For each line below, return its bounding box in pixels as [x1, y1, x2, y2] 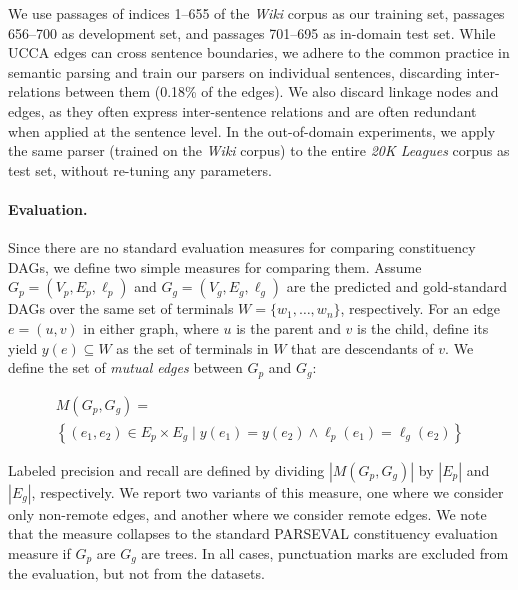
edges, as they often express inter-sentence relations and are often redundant [8, 100, 477, 121]
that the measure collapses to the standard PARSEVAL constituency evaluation [8, 523, 498, 544]
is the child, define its [357, 317, 489, 338]
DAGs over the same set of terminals [8, 298, 234, 319]
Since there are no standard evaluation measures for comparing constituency [8, 237, 476, 258]
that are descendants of [291, 337, 434, 358]
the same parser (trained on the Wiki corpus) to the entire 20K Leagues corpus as [8, 140, 510, 161]
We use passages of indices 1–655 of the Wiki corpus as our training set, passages [8, 3, 505, 23]
